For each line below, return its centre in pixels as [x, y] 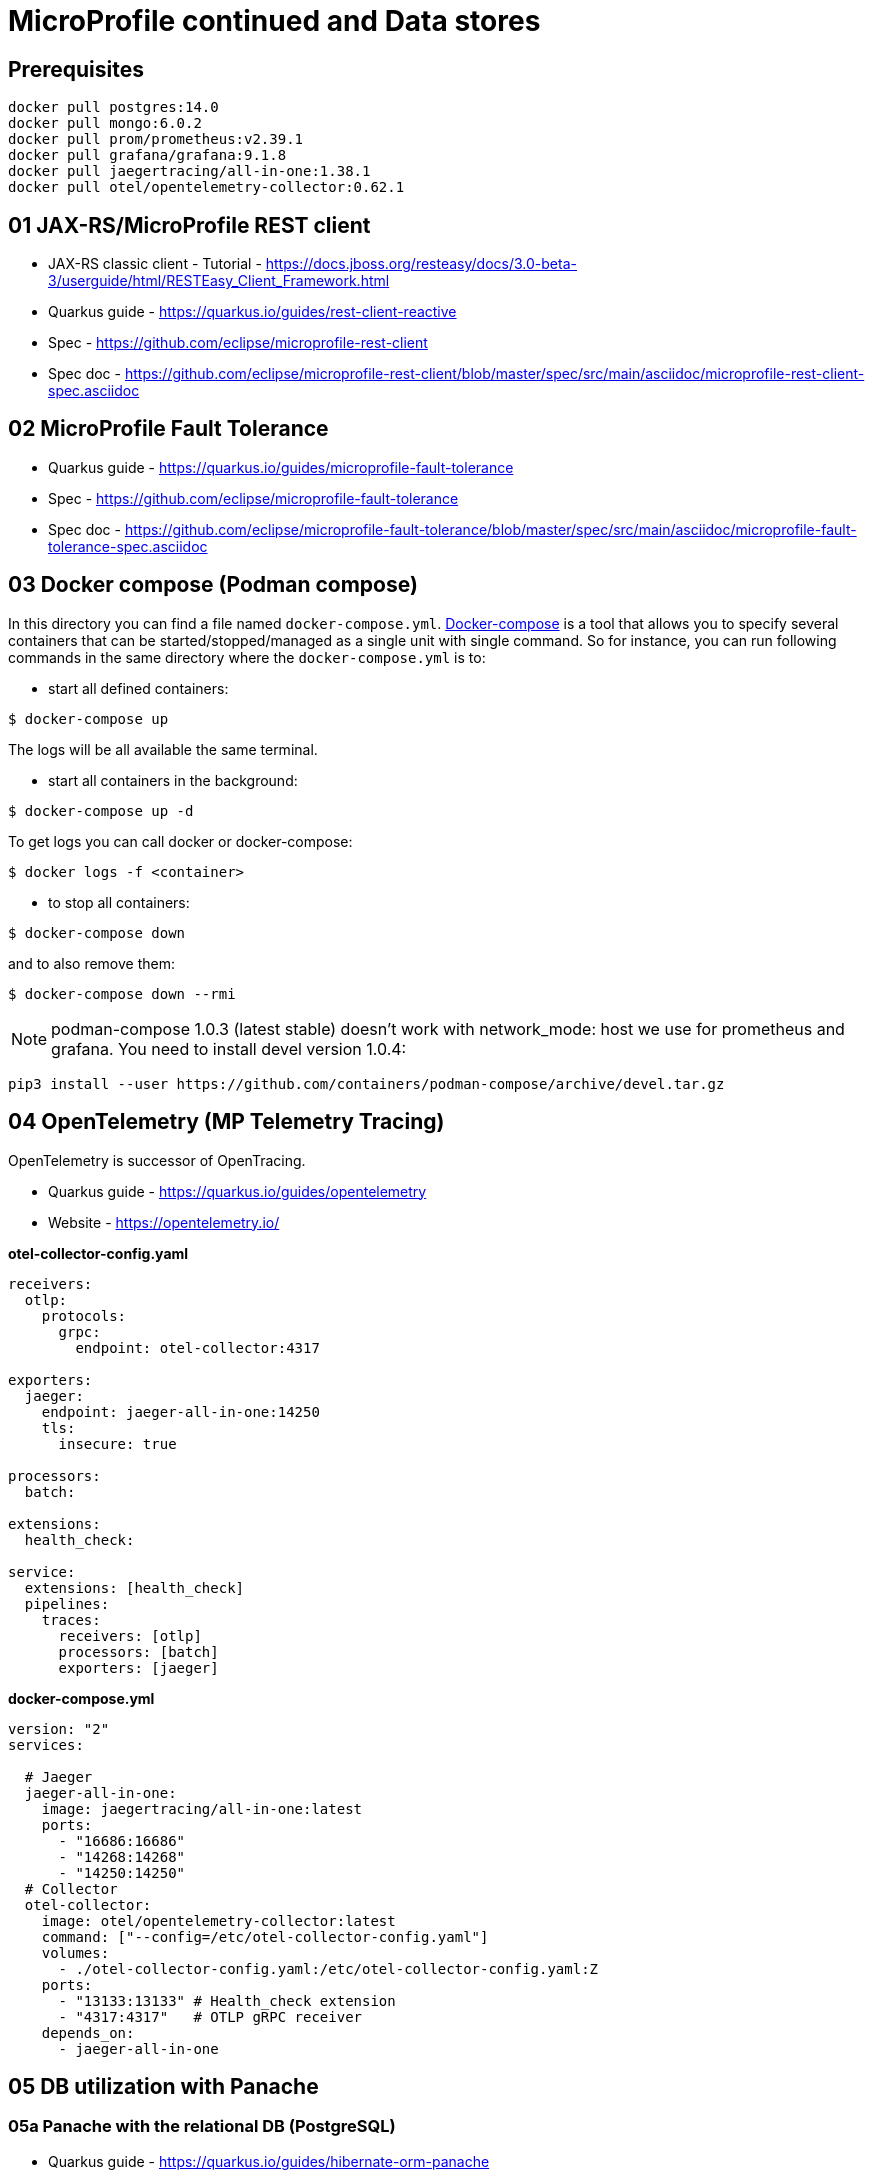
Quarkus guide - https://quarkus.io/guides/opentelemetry [237, 1191]
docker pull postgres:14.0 [113, 107]
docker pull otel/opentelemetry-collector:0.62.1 [206, 187]
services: [46, 1744]
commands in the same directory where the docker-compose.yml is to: [247, 657]
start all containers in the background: [173, 780]
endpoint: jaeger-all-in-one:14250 [180, 1411]
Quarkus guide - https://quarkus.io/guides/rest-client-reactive [252, 312]
